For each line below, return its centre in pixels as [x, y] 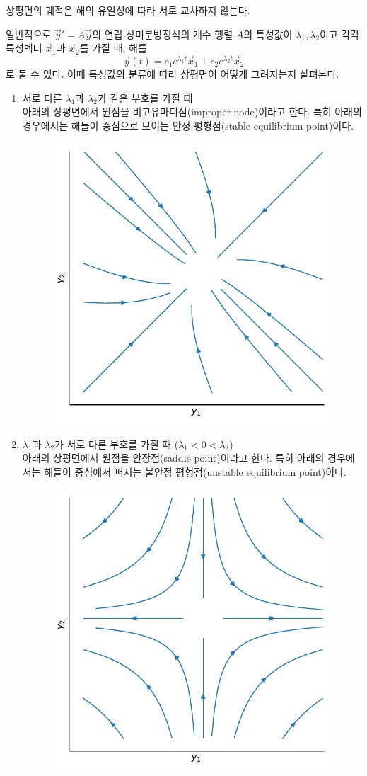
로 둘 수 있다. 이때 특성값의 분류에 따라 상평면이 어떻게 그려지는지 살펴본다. [173, 74]
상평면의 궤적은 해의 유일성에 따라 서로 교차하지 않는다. [128, 10]
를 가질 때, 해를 [113, 48]
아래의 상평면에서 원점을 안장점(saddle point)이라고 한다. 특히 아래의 [173, 458]
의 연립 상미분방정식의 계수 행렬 [163, 34]
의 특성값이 [268, 34]
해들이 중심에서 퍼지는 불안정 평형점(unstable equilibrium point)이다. [195, 471]
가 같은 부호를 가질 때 [145, 97]
